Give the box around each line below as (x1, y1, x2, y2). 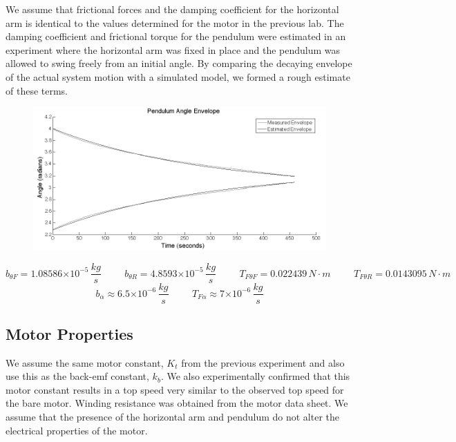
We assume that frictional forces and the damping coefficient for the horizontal (6, 2, 339, 16)
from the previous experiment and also (181, 355, 345, 369)
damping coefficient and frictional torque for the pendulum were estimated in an (6, 29, 346, 44)
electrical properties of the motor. (6, 423, 148, 437)
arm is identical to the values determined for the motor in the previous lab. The (6, 15, 344, 30)
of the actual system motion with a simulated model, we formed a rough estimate (6, 69, 350, 84)
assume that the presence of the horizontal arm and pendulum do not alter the (6, 410, 339, 424)
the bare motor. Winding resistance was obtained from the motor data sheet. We (6, 396, 348, 410)
